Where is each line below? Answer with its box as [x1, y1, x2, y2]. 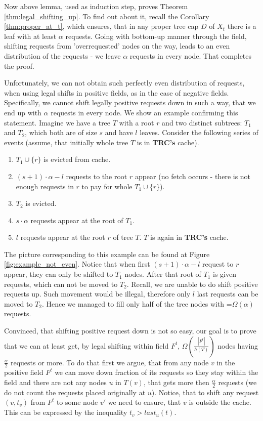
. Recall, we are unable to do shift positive [126, 278, 258, 289]
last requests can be [197, 288, 258, 299]
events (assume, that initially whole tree [4, 137, 128, 147]
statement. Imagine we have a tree [4, 117, 111, 128]
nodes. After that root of [124, 269, 201, 279]
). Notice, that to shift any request [151, 387, 259, 397]
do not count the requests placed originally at [4, 387, 146, 397]
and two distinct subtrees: [162, 117, 242, 128]
